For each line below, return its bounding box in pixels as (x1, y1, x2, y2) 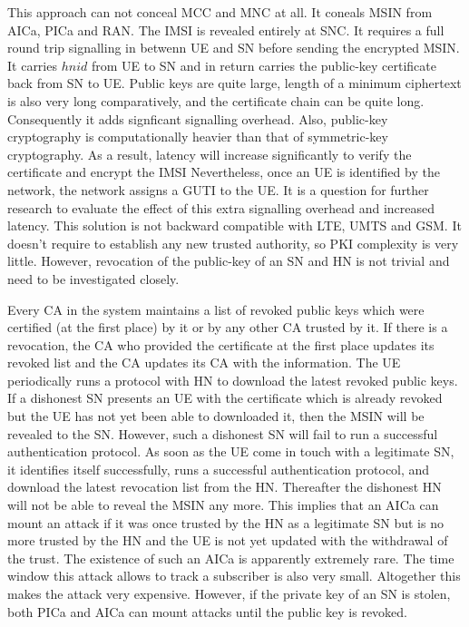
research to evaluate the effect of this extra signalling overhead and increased (7, 198, 435, 217)
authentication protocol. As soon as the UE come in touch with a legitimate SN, (7, 442, 454, 461)
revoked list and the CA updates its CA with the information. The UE (7, 353, 401, 372)
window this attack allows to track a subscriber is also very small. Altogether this (7, 566, 461, 585)
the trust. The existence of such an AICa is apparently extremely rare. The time (7, 548, 454, 567)
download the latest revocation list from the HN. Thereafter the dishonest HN (7, 477, 442, 496)
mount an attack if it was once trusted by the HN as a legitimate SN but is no (7, 513, 444, 532)
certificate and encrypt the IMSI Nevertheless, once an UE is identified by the (7, 162, 440, 181)
